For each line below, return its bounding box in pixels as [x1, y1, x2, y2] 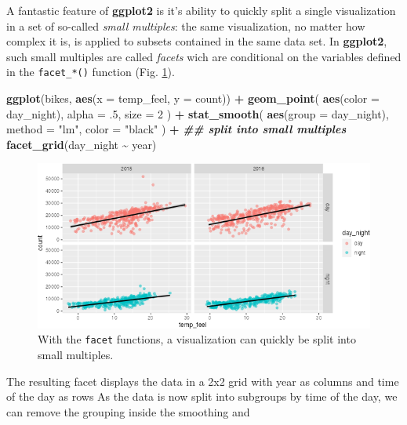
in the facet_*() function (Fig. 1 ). [6, 64, 175, 80]
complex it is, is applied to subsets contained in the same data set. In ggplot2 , [6, 33, 387, 49]
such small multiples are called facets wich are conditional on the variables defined [6, 48, 402, 64]
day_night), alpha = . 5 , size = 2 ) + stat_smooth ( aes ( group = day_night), [6, 105, 389, 122]
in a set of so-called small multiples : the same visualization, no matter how [6, 17, 365, 34]
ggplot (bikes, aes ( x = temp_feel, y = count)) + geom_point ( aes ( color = [6, 90, 380, 107]
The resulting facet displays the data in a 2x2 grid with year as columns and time [6, 372, 399, 389]
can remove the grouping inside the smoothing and [6, 403, 250, 420]
